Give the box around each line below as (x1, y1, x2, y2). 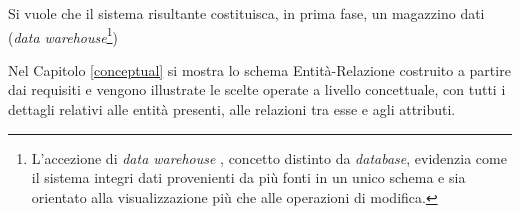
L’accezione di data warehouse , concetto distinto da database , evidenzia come (31, 147, 507, 168)
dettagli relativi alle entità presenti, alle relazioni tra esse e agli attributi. (8, 99, 456, 120)
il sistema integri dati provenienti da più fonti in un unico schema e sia (31, 167, 466, 188)
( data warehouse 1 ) (8, 23, 118, 47)
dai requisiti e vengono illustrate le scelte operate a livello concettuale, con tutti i (8, 79, 506, 100)
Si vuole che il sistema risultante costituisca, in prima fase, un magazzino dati (8, 3, 485, 23)
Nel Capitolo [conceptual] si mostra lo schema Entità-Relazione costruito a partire (8, 59, 511, 80)
